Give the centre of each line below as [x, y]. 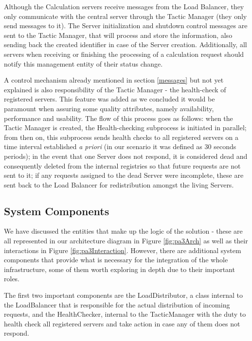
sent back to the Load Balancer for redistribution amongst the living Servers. [119, 184]
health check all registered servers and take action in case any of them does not [122, 323]
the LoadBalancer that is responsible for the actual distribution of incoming [117, 304]
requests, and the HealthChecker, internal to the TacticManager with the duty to [125, 314]
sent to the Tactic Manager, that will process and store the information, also [118, 35]
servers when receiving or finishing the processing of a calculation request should [124, 54]
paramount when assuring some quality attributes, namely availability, [109, 108]
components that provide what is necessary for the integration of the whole [116, 260]
